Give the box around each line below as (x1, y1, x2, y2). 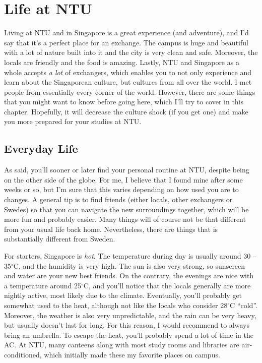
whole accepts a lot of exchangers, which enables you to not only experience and (4, 67, 252, 77)
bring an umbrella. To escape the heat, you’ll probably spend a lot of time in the (4, 329, 253, 340)
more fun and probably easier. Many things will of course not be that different (4, 214, 246, 224)
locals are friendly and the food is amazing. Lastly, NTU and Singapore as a (4, 56, 239, 67)
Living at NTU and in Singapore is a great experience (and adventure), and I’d (4, 27, 249, 38)
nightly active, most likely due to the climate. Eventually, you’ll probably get (4, 290, 242, 300)
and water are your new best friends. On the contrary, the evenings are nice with (4, 270, 254, 281)
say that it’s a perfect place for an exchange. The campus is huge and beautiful (4, 37, 248, 47)
